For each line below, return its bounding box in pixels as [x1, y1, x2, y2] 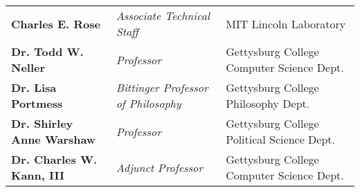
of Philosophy [116, 95, 181, 111]
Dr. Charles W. [11, 151, 98, 167]
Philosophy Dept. [226, 95, 310, 111]
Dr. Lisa [11, 79, 57, 95]
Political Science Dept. [226, 131, 335, 147]
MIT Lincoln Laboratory [226, 15, 346, 32]
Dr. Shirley [11, 115, 73, 131]
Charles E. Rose [11, 15, 101, 32]
